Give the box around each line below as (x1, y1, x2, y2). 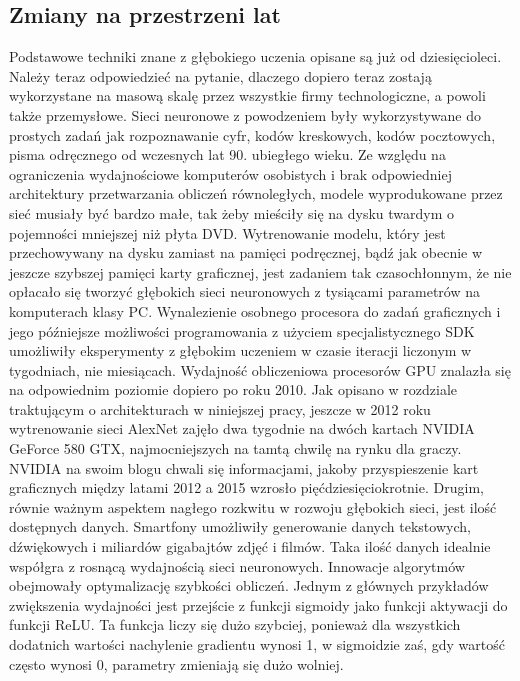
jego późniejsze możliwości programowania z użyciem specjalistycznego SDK (9, 320, 475, 341)
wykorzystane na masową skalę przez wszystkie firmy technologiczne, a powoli (9, 85, 486, 106)
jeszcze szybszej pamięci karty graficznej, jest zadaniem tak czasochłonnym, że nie (9, 261, 512, 282)
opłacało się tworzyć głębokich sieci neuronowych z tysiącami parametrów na (9, 281, 480, 302)
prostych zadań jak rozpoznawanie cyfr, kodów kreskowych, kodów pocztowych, (9, 124, 496, 145)
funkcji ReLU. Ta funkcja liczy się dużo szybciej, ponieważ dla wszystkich (9, 614, 461, 635)
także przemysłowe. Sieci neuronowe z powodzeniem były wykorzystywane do (9, 104, 481, 125)
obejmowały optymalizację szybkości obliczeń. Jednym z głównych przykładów (9, 575, 489, 596)
